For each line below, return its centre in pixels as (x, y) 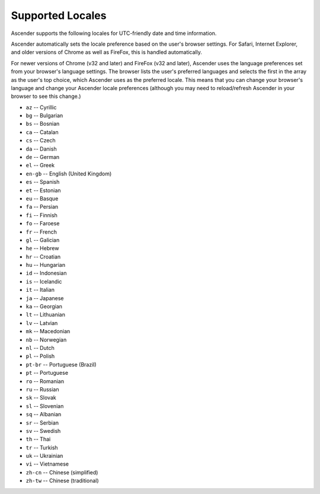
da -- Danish (41, 149)
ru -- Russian (42, 389)
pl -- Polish (40, 356)
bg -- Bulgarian (44, 116)
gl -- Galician (43, 240)
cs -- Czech (41, 141)
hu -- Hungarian (45, 265)
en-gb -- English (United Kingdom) (69, 173)
